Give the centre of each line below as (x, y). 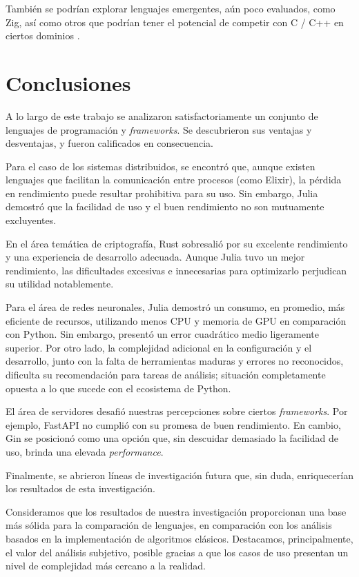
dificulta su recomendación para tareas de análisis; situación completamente (166, 374)
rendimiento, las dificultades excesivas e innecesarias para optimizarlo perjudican (176, 270)
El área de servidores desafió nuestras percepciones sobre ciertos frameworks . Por (177, 411)
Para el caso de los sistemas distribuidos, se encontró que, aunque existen (161, 166)
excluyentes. (31, 220)
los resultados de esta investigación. (81, 488)
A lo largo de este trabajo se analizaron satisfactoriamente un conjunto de (162, 115)
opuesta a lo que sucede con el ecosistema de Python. (118, 388)
